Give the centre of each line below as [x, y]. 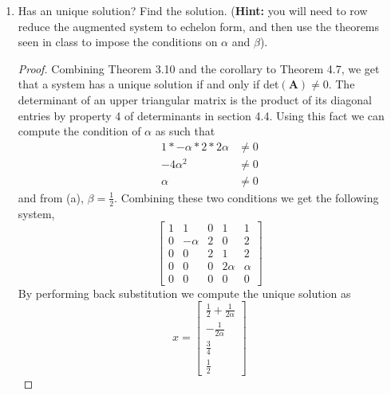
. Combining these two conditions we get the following [247, 197]
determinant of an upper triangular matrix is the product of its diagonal [195, 99]
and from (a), [51, 197]
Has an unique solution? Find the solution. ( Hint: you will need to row [193, 10]
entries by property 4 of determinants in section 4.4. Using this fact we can [201, 115]
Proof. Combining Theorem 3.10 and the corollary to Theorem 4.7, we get [199, 68]
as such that [185, 131]
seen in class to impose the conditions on [118, 42]
